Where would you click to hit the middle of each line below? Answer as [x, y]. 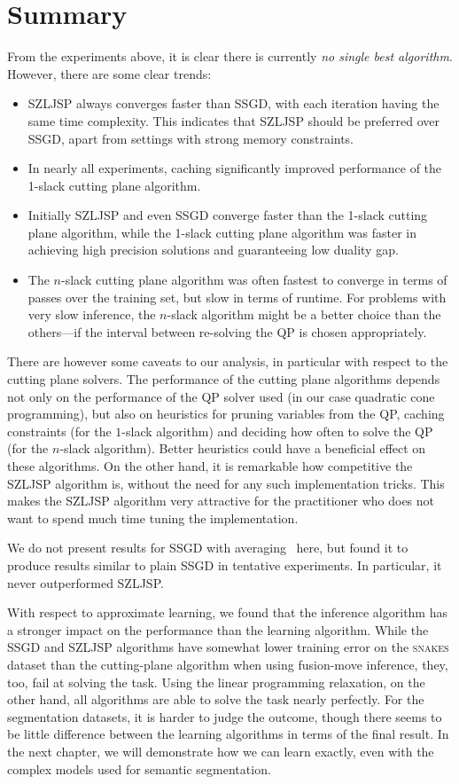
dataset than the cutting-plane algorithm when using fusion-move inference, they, [228, 664]
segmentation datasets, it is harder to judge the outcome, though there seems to [225, 716]
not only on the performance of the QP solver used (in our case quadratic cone [221, 396]
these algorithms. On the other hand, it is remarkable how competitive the [210, 466]
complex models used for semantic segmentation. [139, 768]
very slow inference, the [92, 314]
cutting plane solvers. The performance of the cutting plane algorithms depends [224, 379]
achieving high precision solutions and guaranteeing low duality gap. [213, 250]
